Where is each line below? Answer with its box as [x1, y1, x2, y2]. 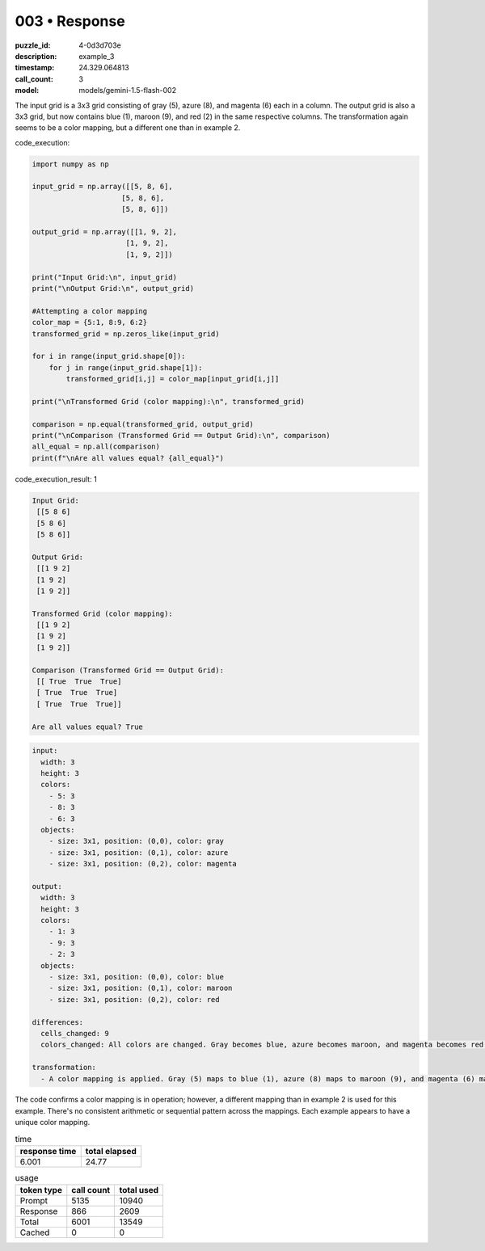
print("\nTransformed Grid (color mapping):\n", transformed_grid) [32, 397, 306, 406]
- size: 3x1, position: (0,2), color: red [48, 995, 220, 1004]
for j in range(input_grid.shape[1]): [48, 363, 203, 372]
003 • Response [15, 12, 125, 30]
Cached [19, 1227, 50, 1238]
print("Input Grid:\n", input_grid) [32, 272, 178, 282]
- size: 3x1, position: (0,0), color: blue [48, 972, 224, 981]
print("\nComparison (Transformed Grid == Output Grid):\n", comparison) [32, 431, 331, 440]
